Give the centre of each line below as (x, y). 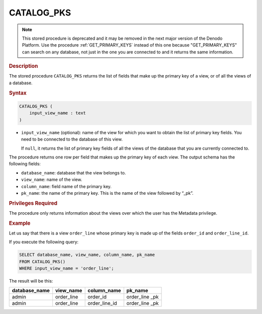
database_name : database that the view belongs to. (74, 173)
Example (20, 223)
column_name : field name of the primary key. (66, 186)
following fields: (25, 164)
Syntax (18, 93)
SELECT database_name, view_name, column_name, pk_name (87, 255)
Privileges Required (33, 203)
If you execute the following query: (44, 242)
